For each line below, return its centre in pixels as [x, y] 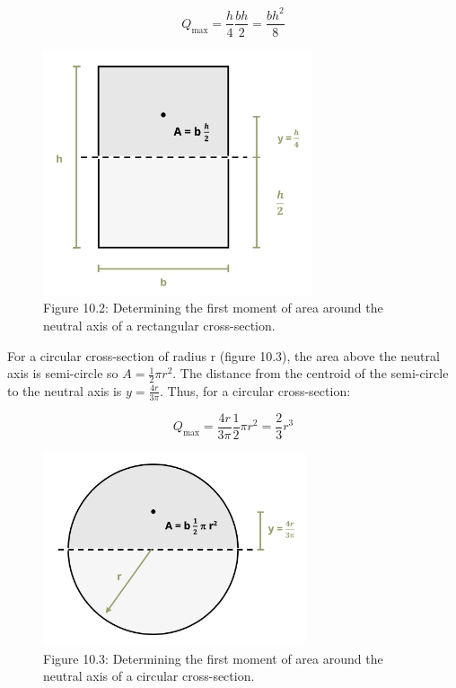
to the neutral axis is [65, 390]
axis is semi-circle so [63, 373]
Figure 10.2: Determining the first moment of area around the [213, 308]
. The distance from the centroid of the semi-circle [311, 373]
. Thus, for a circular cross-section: [255, 390]
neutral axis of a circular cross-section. [149, 676]
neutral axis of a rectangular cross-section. [159, 325]
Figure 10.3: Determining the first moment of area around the [213, 658]
